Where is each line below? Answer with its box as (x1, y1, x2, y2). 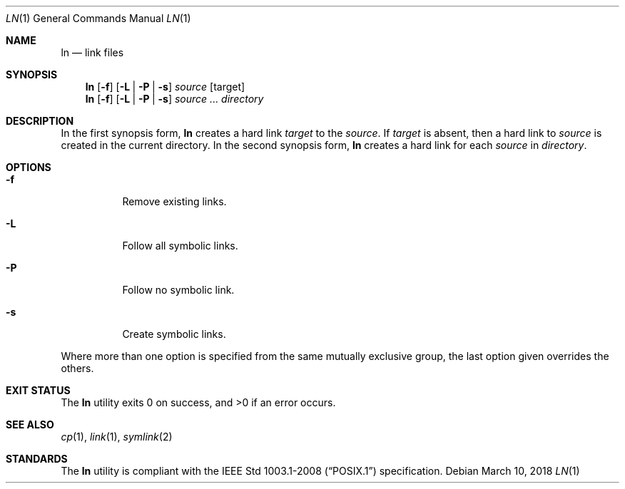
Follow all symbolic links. (122, 240, 238, 252)
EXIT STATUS (6, 384, 71, 396)
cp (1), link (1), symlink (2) (61, 431, 173, 443)
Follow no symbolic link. (122, 284, 235, 296)
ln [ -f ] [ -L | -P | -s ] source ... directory (85, 93, 264, 105)
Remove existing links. (122, 195, 227, 207)
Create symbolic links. (122, 328, 226, 340)
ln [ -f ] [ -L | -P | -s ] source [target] (85, 81, 245, 93)
